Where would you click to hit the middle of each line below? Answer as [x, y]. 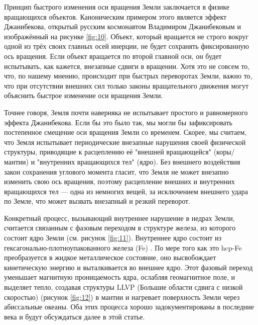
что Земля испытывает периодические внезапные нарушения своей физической [125, 142]
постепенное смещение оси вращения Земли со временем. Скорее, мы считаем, [125, 132]
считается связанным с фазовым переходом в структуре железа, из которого [120, 228]
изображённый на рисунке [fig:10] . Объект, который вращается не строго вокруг [126, 36]
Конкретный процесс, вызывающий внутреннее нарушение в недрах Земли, [119, 218]
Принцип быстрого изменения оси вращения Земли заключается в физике [117, 7]
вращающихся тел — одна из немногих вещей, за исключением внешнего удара [126, 191]
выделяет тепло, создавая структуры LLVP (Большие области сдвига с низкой [123, 287]
